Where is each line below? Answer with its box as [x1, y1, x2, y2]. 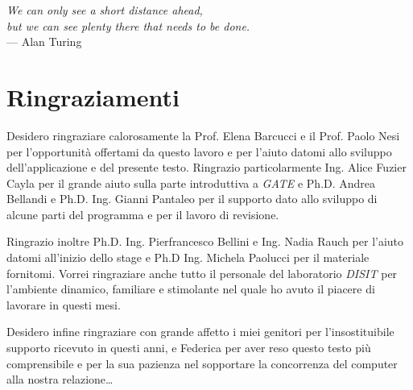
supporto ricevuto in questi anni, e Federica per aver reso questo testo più [6, 339, 371, 356]
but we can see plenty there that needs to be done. [6, 17, 250, 34]
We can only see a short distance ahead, [6, 2, 203, 18]
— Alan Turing [6, 33, 82, 50]
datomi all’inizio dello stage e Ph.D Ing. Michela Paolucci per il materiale [6, 249, 370, 266]
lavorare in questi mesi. [6, 296, 121, 313]
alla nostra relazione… [6, 371, 114, 388]
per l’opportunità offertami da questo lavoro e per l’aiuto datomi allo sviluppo [6, 143, 392, 160]
